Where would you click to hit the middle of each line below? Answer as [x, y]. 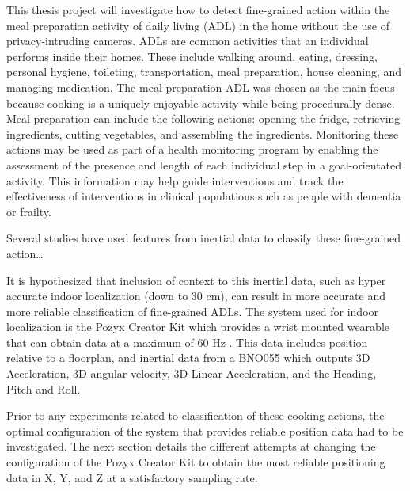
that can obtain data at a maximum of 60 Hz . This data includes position [187, 342]
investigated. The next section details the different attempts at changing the [191, 446]
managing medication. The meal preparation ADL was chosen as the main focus [201, 87]
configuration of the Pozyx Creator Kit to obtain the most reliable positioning [196, 462]
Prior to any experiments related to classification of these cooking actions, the [196, 415]
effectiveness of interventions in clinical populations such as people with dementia [204, 196]
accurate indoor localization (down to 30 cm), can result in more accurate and [196, 296]
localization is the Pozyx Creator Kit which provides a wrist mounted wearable [198, 327]
